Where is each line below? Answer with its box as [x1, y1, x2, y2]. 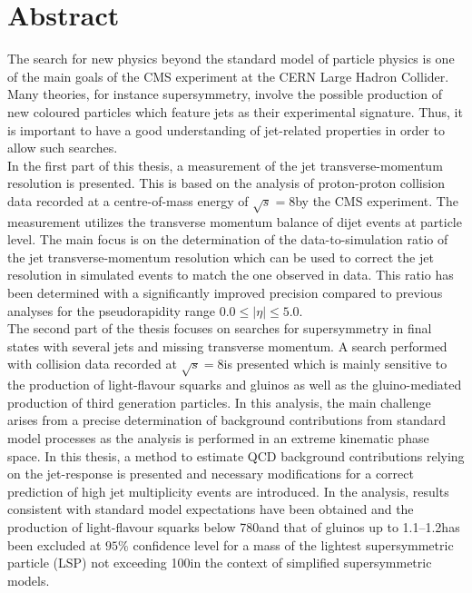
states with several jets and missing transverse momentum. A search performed [7, 336, 447, 355]
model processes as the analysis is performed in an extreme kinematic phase [7, 428, 429, 447]
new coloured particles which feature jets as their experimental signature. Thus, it [7, 102, 463, 121]
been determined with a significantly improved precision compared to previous [7, 283, 443, 302]
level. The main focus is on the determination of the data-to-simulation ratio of [7, 230, 448, 249]
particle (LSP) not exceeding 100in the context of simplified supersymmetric [7, 553, 432, 572]
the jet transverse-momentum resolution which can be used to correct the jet [7, 247, 434, 266]
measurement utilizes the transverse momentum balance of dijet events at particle [7, 212, 462, 231]
